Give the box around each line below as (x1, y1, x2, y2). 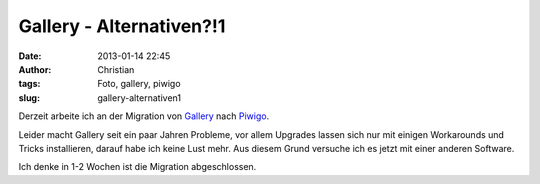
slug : (18, 91, 40, 104)
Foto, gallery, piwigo (97, 78, 181, 90)
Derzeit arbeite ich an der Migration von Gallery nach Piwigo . (18, 110, 270, 122)
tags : (18, 78, 41, 90)
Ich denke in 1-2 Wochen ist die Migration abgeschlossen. (18, 161, 257, 173)
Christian (97, 63, 135, 75)
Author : (18, 63, 52, 75)
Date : (18, 50, 42, 62)
